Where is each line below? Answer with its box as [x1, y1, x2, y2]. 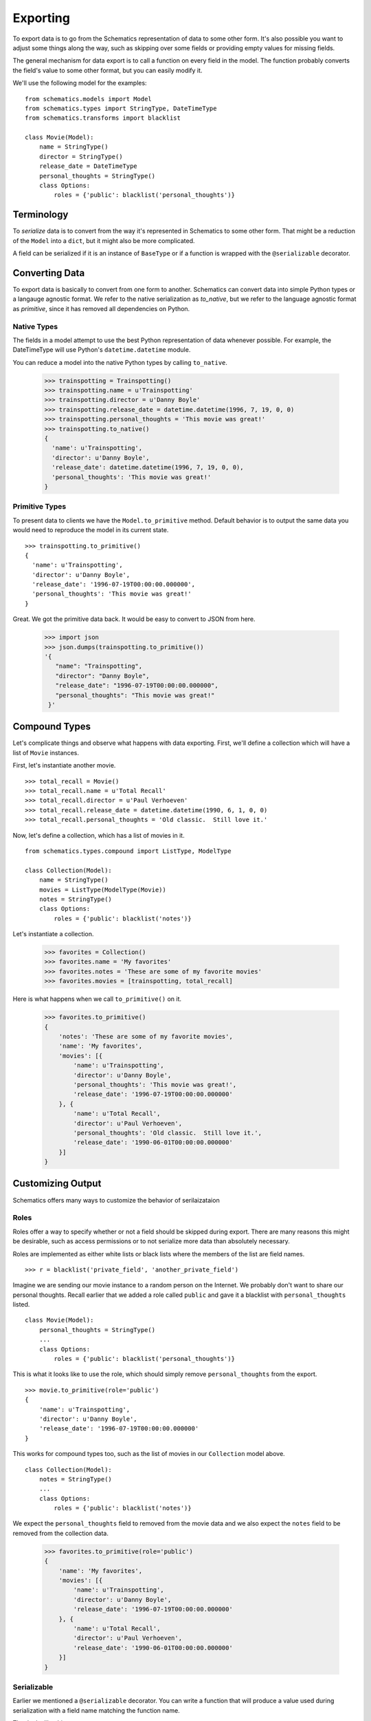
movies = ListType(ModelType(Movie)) [38, 885, 166, 894]
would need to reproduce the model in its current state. [12, 526, 169, 534]
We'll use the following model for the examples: [12, 79, 147, 87]
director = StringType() [38, 152, 123, 160]
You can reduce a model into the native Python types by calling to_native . [12, 358, 228, 366]
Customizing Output [12, 1178, 102, 1190]
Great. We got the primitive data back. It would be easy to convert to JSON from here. [12, 615, 256, 623]
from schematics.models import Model [25, 95, 153, 103]
